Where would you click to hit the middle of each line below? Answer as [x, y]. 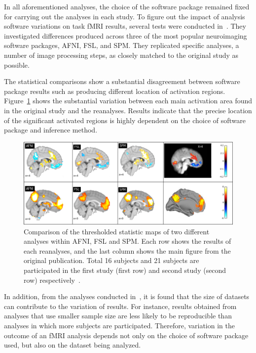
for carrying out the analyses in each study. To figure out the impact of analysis [125, 16]
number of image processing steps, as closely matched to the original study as [121, 55]
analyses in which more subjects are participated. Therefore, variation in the [119, 325]
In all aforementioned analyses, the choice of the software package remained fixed [127, 6]
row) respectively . [52, 280]
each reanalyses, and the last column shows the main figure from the [127, 250]
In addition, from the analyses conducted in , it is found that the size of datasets [127, 296]
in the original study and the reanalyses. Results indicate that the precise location [128, 110]
